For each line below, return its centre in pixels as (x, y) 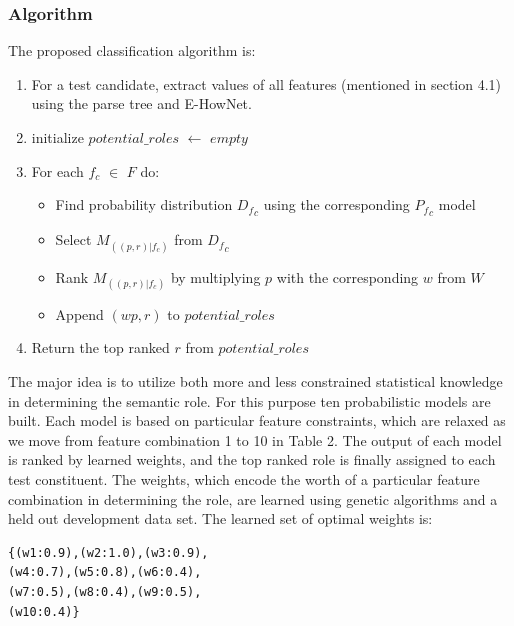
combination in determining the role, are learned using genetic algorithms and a (253, 498)
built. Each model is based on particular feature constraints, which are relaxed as (257, 420)
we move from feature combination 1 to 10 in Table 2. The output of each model (255, 439)
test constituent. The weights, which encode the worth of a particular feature (244, 478)
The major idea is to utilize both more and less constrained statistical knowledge (255, 381)
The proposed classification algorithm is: (132, 50)
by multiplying (215, 276)
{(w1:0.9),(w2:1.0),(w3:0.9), (108, 552)
